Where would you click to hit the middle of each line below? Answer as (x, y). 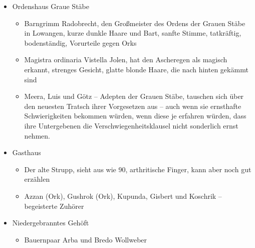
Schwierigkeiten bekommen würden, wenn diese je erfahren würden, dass (135, 116)
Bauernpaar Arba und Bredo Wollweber (86, 239)
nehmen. (37, 135)
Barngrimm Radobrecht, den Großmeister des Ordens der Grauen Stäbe (135, 23)
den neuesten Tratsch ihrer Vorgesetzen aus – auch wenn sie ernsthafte (133, 106)
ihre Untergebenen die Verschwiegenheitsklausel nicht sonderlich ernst (131, 125)
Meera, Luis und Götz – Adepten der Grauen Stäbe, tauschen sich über (134, 96)
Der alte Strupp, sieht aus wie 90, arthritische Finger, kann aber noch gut (138, 169)
